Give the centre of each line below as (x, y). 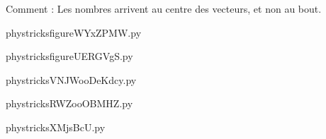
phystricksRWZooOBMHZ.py (69, 103)
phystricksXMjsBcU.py (56, 127)
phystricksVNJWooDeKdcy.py (71, 79)
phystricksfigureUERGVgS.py (69, 56)
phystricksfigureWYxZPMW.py (74, 32)
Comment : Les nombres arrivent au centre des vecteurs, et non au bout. (164, 8)
